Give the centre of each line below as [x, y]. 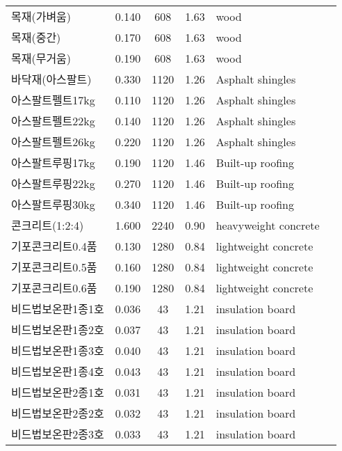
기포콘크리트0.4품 [54, 246]
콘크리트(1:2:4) [48, 225]
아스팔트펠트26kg [53, 142]
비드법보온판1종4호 [58, 371]
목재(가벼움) [41, 16]
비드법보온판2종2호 [58, 413]
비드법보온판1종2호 [58, 330]
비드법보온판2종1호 [58, 392]
